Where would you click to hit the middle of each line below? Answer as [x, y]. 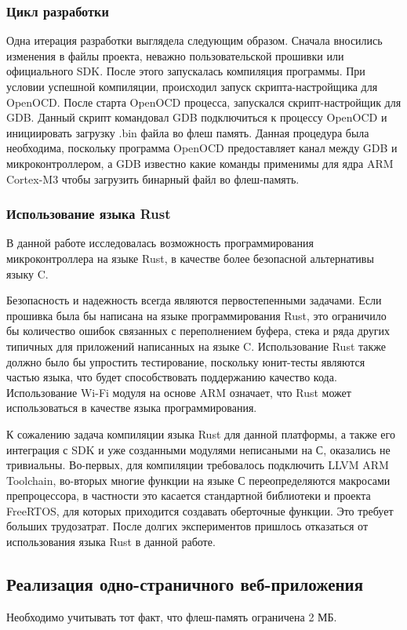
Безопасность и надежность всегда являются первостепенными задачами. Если [194, 300]
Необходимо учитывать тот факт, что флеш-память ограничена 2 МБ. [172, 616]
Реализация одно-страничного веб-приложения [185, 584]
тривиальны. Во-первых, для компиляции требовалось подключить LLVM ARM [198, 465]
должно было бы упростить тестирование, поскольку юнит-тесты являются [186, 361]
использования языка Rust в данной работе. [111, 542]
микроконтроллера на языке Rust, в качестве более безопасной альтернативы [190, 258]
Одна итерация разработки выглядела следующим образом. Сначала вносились [194, 40]
